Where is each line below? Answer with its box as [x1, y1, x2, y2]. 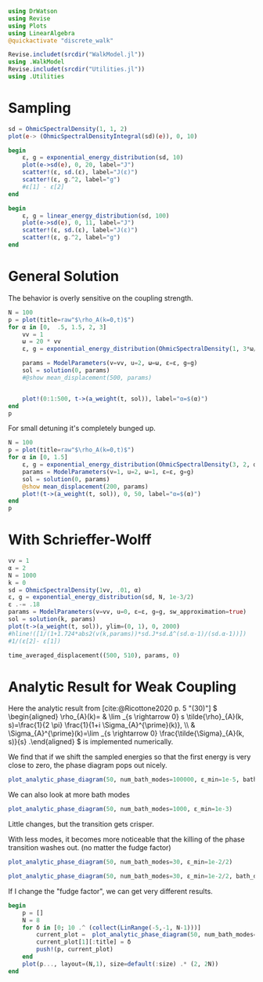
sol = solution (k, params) [8, 615, 96, 623]
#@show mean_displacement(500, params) [22, 374, 153, 381]
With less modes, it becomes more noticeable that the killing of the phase [8, 834, 245, 844]
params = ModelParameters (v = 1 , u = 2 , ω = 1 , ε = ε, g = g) [22, 468, 194, 476]
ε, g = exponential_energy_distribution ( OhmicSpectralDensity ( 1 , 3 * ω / [22, 345, 258, 353]
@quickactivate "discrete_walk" [8, 36, 113, 45]
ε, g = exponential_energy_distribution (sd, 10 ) [22, 154, 184, 162]
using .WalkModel [8, 58, 65, 66]
